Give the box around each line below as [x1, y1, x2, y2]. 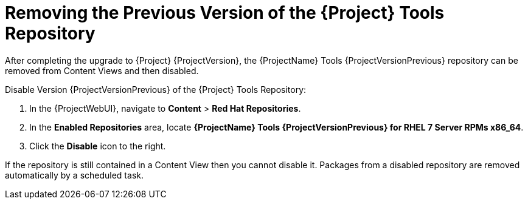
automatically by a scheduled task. [5, 169, 144, 180]
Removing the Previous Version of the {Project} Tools [5, 2, 445, 23]
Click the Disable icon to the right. [29, 140, 166, 151]
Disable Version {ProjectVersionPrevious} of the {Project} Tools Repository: [5, 84, 307, 95]
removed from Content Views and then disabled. [5, 65, 199, 76]
